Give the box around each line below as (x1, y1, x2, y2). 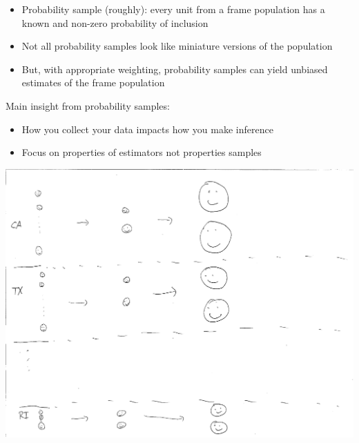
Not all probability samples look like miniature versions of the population (21, 39, 333, 53)
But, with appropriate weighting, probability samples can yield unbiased (21, 61, 328, 76)
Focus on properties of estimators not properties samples (21, 145, 262, 159)
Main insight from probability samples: (6, 98, 170, 112)
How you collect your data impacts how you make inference (21, 121, 273, 136)
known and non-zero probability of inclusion (21, 15, 208, 30)
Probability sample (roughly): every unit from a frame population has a (21, 2, 325, 16)
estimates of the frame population (21, 75, 165, 90)
